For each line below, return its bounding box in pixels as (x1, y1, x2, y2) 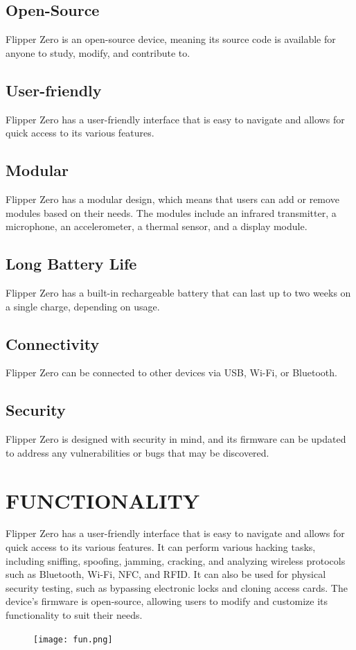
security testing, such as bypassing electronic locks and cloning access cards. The (6, 580, 348, 595)
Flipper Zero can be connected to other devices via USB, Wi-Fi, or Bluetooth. (6, 365, 337, 380)
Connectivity (6, 333, 100, 354)
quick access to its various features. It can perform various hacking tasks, (6, 540, 316, 554)
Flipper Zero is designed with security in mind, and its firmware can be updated (6, 432, 346, 446)
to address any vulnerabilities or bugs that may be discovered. (6, 445, 269, 459)
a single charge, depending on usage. (6, 299, 160, 313)
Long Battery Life (6, 253, 137, 274)
